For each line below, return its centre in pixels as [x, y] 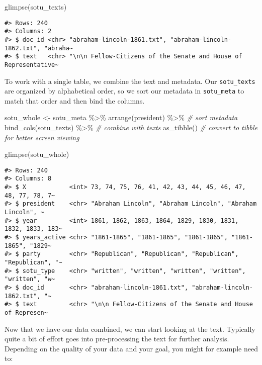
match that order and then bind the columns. [75, 100]
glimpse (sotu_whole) [37, 154]
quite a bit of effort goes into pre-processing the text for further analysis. [117, 339]
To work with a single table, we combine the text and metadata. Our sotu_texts [130, 81]
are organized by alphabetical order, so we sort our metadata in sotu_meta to [124, 91]
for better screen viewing [42, 137]
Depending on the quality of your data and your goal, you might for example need [131, 348]
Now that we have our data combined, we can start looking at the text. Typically [130, 329]
